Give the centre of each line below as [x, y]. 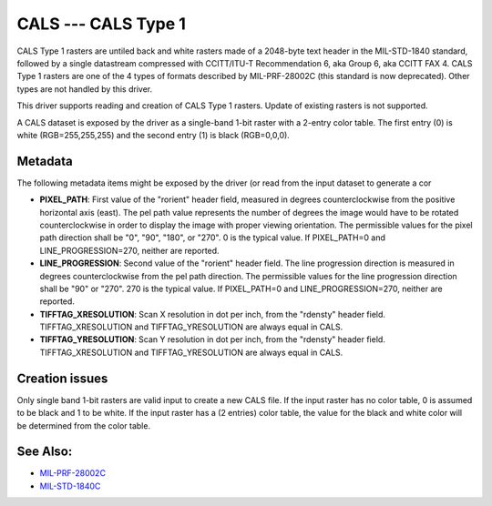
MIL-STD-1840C [70, 486]
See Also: [45, 452]
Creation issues [62, 378]
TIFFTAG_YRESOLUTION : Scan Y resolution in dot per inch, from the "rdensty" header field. [213, 339]
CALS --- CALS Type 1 [102, 24]
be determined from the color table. [83, 425]
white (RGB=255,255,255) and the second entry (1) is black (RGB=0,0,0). [154, 135]
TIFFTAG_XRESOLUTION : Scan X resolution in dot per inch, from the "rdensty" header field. [213, 314]
